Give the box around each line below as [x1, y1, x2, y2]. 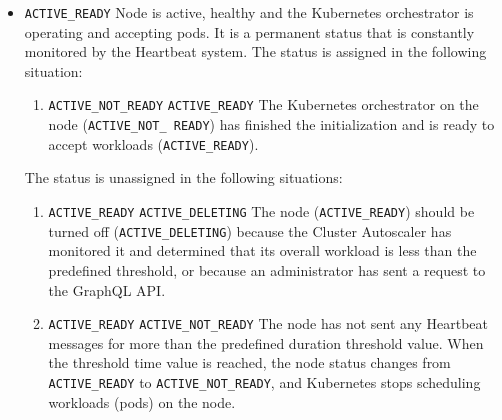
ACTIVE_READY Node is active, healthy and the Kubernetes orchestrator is [24, 2, 474, 22]
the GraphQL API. [48, 279, 166, 300]
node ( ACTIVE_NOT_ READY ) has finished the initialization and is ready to [48, 114, 495, 135]
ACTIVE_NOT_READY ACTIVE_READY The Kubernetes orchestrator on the [48, 94, 479, 115]
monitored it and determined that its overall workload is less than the [48, 240, 477, 261]
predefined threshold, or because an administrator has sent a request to [48, 259, 486, 280]
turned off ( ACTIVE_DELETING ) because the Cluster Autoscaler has [48, 220, 452, 241]
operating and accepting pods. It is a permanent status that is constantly [24, 21, 475, 42]
